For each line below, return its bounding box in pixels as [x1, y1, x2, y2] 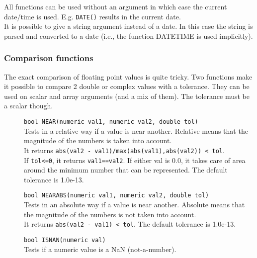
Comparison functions [4, 52, 93, 64]
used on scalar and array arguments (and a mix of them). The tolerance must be [4, 90, 250, 101]
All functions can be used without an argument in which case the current [4, 1, 227, 11]
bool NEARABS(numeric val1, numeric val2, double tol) [24, 192, 209, 199]
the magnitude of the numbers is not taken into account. [24, 209, 196, 219]
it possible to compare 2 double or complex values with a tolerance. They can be [4, 81, 250, 91]
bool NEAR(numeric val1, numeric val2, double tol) [24, 118, 198, 126]
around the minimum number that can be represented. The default [24, 165, 228, 175]
